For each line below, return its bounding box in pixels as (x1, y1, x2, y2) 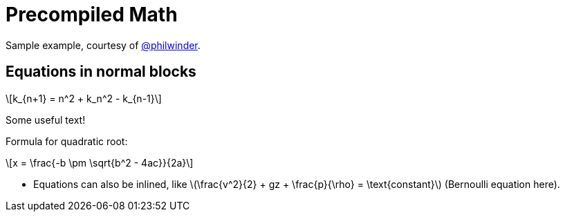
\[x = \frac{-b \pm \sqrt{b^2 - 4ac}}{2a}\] (6, 156, 194, 169)
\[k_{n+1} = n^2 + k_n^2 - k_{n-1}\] (6, 92, 162, 104)
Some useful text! (6, 113, 86, 126)
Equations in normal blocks (6, 63, 196, 81)
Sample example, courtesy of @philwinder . (6, 39, 201, 51)
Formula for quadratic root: (6, 135, 128, 147)
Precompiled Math (6, 3, 178, 26)
